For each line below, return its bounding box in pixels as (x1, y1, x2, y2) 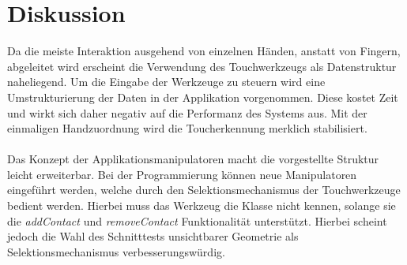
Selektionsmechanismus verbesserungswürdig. (7, 243, 225, 259)
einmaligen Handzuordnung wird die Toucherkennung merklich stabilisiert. (7, 120, 367, 136)
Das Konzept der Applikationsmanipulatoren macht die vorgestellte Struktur (7, 151, 379, 167)
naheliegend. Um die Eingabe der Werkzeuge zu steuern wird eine (7, 73, 326, 90)
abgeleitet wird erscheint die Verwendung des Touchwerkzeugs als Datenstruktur (7, 58, 397, 74)
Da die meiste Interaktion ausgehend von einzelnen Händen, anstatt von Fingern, (7, 43, 401, 59)
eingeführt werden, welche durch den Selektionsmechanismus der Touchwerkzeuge (7, 181, 401, 198)
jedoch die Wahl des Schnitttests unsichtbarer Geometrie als (7, 228, 299, 244)
